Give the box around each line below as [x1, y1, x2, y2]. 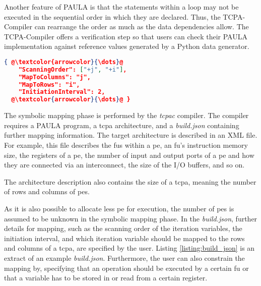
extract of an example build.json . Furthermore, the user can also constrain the [4, 252, 245, 263]
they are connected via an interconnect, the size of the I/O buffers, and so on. [4, 159, 245, 170]
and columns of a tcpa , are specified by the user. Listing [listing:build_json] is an [4, 243, 255, 253]
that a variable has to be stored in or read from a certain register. [4, 272, 208, 283]
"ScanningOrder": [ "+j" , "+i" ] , [18, 66, 127, 73]
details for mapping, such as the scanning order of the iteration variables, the [4, 223, 242, 234]
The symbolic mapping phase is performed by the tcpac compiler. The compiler [4, 110, 249, 121]
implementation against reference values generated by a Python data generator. [4, 41, 249, 51]
